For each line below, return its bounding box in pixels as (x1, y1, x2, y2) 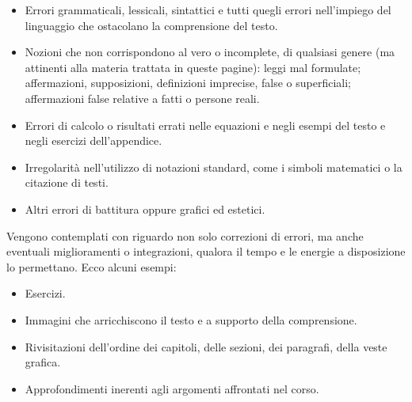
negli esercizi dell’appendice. (25, 132, 162, 149)
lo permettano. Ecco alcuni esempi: (6, 258, 177, 275)
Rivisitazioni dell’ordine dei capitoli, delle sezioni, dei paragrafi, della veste (25, 338, 387, 355)
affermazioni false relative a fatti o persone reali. (25, 89, 260, 106)
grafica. (25, 354, 61, 370)
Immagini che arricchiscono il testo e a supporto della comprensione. (25, 311, 357, 328)
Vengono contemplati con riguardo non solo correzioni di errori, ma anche (6, 227, 364, 244)
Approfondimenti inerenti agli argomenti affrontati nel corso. (25, 380, 319, 396)
